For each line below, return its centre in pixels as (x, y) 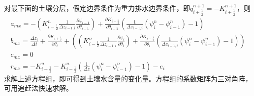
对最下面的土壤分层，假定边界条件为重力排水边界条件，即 (97, 8)
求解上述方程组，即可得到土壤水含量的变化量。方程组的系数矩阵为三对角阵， (128, 78)
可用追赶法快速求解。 (38, 88)
